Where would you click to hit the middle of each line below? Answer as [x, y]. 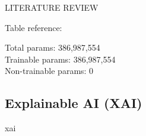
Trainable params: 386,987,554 [60, 59]
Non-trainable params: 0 [49, 71]
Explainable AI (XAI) [74, 103]
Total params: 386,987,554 [53, 47]
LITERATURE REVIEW [52, 7]
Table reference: [34, 27]
